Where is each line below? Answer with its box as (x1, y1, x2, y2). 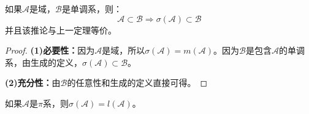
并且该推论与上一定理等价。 (5, 23, 116, 36)
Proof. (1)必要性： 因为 (5, 44, 95, 57)
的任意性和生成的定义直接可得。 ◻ (67, 76, 208, 89)
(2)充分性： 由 (5, 76, 61, 89)
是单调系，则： (61, 2, 122, 15)
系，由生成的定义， (5, 55, 82, 68)
